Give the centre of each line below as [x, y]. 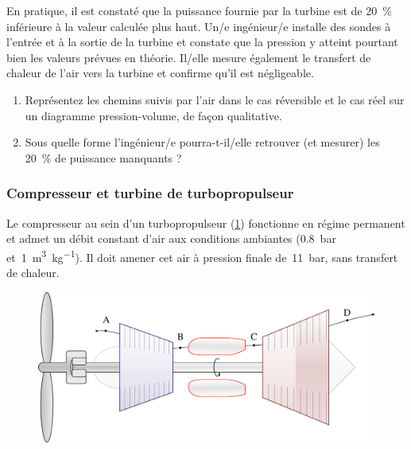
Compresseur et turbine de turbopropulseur [150, 193]
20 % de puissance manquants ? [103, 157]
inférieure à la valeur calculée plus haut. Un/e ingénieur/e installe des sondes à [199, 26]
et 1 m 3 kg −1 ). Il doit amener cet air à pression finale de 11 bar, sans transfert [202, 256]
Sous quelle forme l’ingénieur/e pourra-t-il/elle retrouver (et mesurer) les [202, 142]
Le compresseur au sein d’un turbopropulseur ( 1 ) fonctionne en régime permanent [206, 223]
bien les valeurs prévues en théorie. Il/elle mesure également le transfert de [189, 57]
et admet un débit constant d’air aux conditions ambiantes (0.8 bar [171, 238]
